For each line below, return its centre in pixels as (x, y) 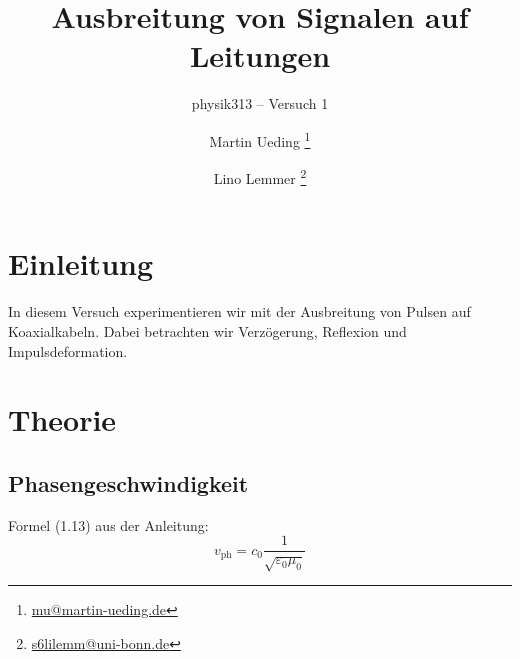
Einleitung (81, 263)
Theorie (62, 419)
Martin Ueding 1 (260, 139)
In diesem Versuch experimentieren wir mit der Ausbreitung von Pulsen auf (239, 311)
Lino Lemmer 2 (260, 176)
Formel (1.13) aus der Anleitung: (108, 524)
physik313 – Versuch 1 (260, 103)
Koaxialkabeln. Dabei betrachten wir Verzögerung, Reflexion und (207, 330)
